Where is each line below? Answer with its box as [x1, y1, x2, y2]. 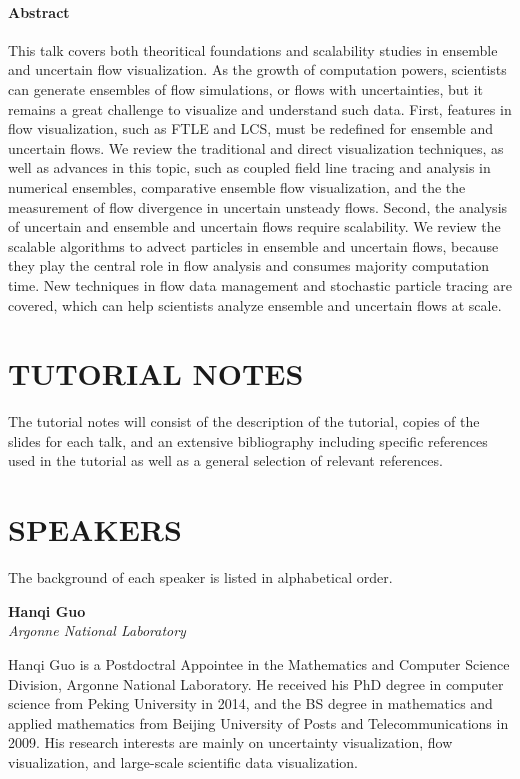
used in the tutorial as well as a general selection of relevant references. [8, 450, 443, 471]
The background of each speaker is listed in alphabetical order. [8, 567, 393, 588]
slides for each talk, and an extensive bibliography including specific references [8, 430, 488, 451]
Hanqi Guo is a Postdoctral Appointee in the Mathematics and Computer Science [8, 653, 510, 674]
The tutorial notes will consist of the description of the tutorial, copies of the [8, 411, 480, 432]
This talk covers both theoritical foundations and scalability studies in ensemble [8, 39, 498, 60]
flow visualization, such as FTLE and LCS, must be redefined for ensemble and [8, 118, 494, 139]
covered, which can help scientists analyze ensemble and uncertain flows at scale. [8, 294, 502, 315]
